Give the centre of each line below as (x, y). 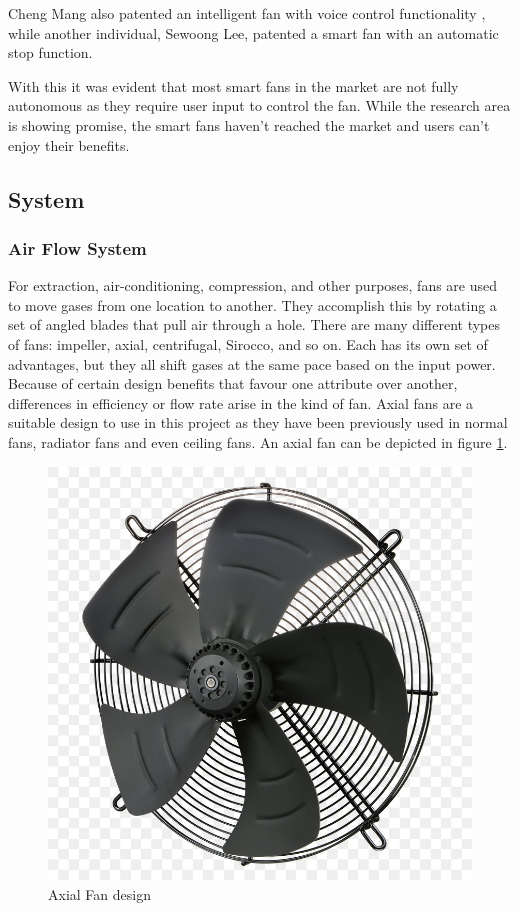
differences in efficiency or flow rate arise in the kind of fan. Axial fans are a (241, 402)
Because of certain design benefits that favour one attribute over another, (233, 383)
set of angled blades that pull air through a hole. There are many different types (254, 324)
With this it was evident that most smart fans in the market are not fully (233, 85)
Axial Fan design (99, 893)
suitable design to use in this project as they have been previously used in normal (258, 422)
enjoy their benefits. (69, 144)
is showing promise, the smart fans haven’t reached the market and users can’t (249, 124)
